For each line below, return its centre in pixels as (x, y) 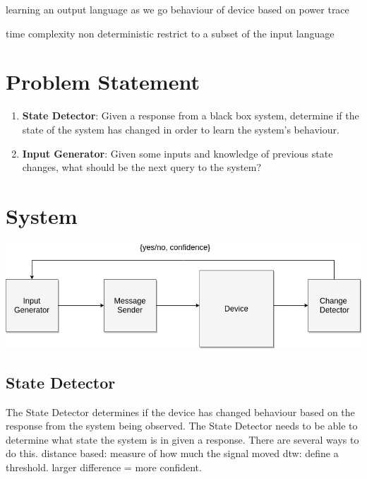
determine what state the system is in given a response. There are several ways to (182, 439)
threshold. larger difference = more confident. (104, 467)
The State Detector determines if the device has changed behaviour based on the (180, 412)
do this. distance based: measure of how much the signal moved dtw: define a (172, 453)
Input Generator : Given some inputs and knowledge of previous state (178, 153)
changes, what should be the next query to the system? (142, 167)
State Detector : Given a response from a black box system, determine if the (191, 116)
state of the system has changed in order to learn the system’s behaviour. (181, 129)
